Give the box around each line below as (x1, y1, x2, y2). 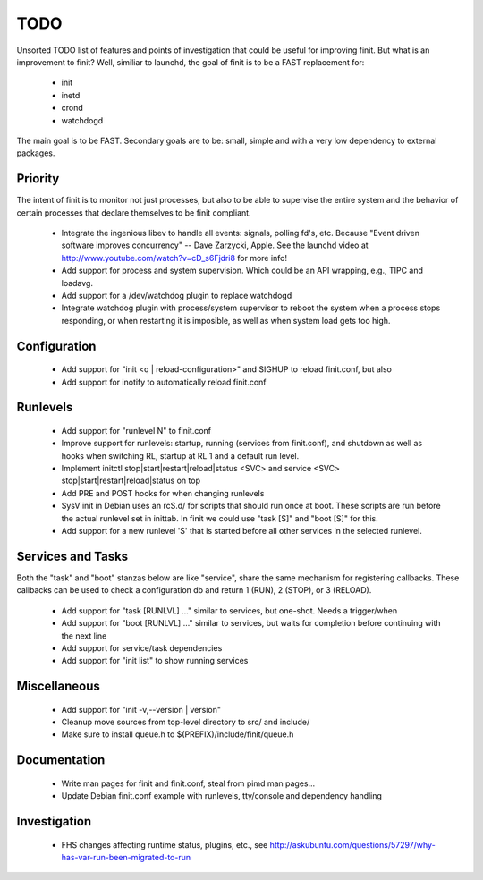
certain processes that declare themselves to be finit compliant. (16, 207, 251, 218)
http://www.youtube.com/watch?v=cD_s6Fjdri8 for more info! (61, 252, 288, 263)
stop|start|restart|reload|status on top (61, 475, 201, 487)
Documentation (16, 752, 106, 768)
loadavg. (61, 277, 94, 288)
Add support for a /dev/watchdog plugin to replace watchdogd (61, 290, 292, 300)
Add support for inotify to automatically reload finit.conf (61, 377, 267, 387)
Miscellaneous (16, 679, 100, 694)
